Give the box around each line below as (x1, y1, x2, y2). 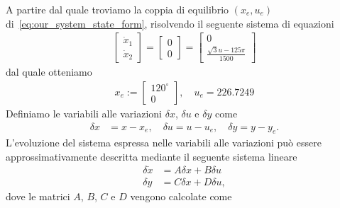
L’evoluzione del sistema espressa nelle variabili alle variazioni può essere (6, 135, 322, 150)
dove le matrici (6, 188, 70, 203)
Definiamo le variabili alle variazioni (6, 105, 163, 120)
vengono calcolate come (130, 188, 232, 203)
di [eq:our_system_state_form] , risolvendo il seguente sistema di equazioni (6, 16, 334, 30)
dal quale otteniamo (6, 64, 92, 79)
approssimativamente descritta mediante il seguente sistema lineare (6, 149, 297, 163)
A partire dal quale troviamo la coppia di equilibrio (6, 2, 229, 16)
